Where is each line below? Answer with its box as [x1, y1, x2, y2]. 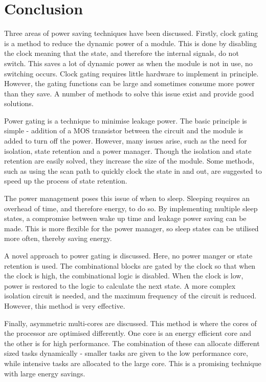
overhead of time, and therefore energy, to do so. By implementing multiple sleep [4, 203, 258, 213]
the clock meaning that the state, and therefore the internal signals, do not [4, 48, 239, 58]
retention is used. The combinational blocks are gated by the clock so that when [4, 260, 256, 271]
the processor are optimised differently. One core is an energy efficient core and [4, 328, 252, 338]
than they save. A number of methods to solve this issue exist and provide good [4, 88, 254, 98]
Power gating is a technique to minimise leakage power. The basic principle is [4, 115, 247, 126]
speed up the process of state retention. [4, 175, 127, 186]
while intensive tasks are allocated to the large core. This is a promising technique [4, 357, 261, 368]
